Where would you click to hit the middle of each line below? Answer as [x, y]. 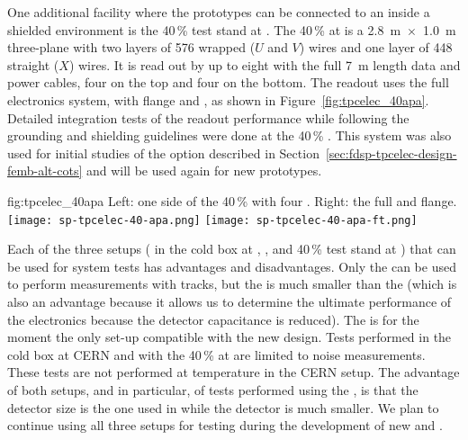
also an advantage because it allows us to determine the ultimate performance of [229, 301]
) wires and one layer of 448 [376, 47]
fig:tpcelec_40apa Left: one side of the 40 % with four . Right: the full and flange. [232, 200]
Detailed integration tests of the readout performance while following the [208, 117]
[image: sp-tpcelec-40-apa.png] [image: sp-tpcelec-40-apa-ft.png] [212, 220]
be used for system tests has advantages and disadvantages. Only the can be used [232, 266]
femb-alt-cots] [45, 171]
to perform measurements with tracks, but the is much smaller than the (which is [232, 284]
